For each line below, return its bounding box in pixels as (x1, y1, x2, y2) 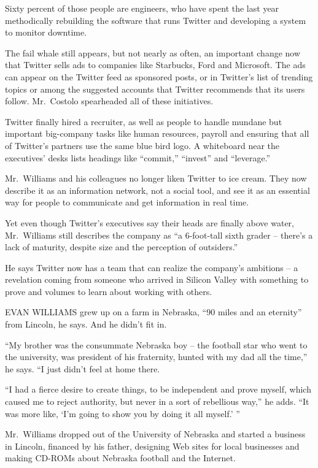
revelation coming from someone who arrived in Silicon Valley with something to (5, 273, 309, 286)
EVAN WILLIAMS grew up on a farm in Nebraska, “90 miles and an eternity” (5, 305, 302, 318)
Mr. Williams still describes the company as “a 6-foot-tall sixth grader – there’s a (5, 228, 313, 241)
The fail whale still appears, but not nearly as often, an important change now (5, 46, 301, 59)
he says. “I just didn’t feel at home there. (5, 362, 160, 375)
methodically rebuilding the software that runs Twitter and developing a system (5, 13, 306, 26)
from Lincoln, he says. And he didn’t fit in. (5, 318, 167, 331)
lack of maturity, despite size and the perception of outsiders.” (5, 240, 238, 253)
